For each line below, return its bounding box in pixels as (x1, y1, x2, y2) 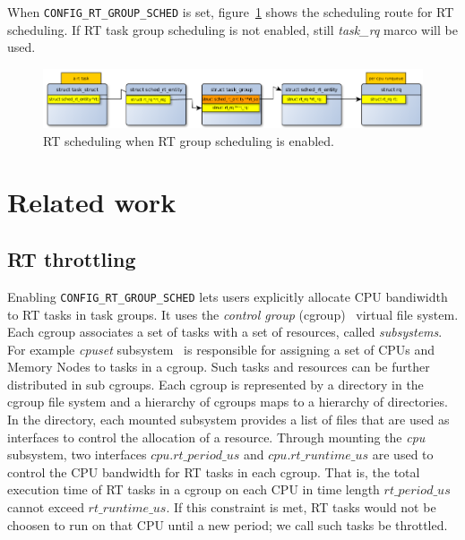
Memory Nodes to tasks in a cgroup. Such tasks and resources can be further (7, 357, 430, 376)
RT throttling (7, 245, 136, 273)
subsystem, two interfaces (7, 445, 147, 464)
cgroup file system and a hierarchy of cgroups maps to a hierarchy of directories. (7, 392, 448, 411)
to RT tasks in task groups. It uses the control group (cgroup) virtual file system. (7, 304, 459, 323)
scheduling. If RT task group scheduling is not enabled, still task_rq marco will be (7, 20, 458, 39)
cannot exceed (7, 498, 84, 517)
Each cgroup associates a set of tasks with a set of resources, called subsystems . (7, 322, 443, 341)
